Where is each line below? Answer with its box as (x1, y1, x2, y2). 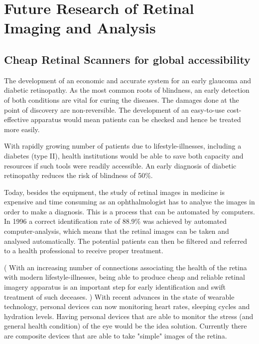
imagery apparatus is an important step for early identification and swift (4, 282, 226, 292)
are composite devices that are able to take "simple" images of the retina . (4, 331, 227, 341)
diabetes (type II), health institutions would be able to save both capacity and (4, 150, 244, 161)
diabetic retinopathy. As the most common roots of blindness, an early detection (4, 85, 250, 95)
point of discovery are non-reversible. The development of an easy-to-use (4, 104, 225, 115)
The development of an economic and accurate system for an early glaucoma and (4, 75, 252, 85)
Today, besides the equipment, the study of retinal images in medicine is (4, 186, 225, 197)
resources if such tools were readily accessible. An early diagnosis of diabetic (4, 160, 237, 171)
